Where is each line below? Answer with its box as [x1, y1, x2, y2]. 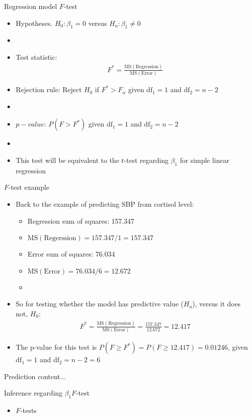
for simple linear [179, 155, 230, 165]
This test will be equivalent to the [15, 155, 119, 165]
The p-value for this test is [15, 342, 97, 352]
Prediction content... [4, 371, 66, 381]
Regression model [4, 1, 57, 11]
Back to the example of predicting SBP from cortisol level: [15, 199, 194, 209]
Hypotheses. [15, 17, 53, 28]
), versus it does [192, 298, 241, 309]
